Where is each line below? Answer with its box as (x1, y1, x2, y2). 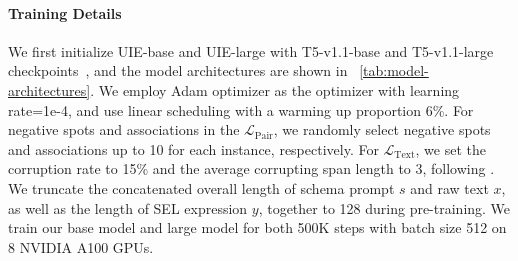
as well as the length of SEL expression (8, 197, 248, 218)
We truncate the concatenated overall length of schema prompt (8, 177, 395, 198)
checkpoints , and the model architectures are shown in (8, 60, 348, 81)
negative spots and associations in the (8, 119, 240, 140)
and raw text (410, 177, 489, 198)
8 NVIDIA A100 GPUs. (8, 236, 154, 257)
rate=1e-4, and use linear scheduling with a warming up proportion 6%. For (8, 99, 474, 120)
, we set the (415, 138, 486, 159)
